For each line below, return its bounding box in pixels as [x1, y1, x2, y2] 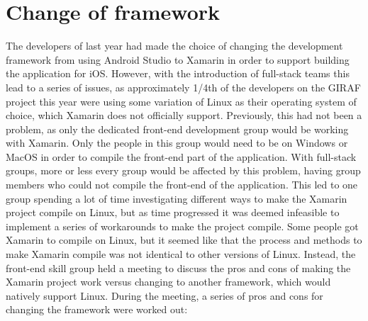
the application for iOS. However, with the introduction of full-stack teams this [6, 66, 350, 81]
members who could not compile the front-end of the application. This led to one [6, 177, 358, 192]
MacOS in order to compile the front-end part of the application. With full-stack [6, 149, 357, 164]
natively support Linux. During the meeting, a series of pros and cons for [6, 288, 323, 303]
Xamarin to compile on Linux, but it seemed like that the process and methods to [6, 232, 362, 247]
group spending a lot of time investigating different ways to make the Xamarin [6, 191, 347, 205]
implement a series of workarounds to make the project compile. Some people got [6, 218, 359, 233]
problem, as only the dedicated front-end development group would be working [6, 121, 349, 136]
